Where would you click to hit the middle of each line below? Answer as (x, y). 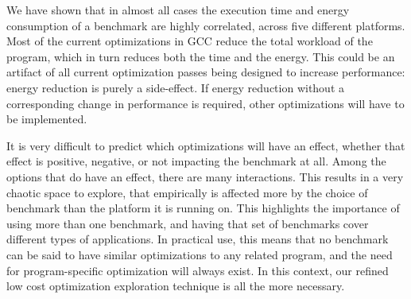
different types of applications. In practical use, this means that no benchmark (198, 239)
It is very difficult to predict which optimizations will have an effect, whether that (206, 145)
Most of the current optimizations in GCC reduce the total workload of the (190, 41)
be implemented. (47, 119)
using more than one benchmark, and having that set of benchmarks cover (188, 223)
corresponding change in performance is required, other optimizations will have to (205, 103)
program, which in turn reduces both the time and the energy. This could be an (201, 56)
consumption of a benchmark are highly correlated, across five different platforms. (206, 25)
